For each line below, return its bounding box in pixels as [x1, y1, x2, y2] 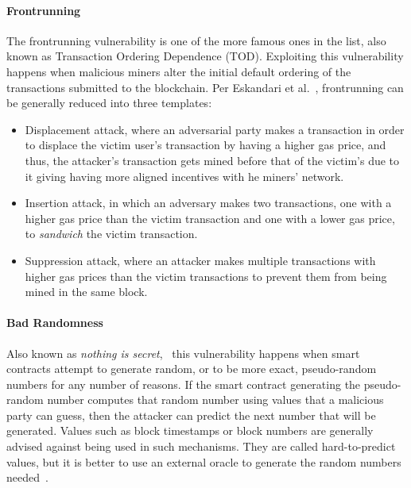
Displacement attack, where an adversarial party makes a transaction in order [25, 121, 405, 137]
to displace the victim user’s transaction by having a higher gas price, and [25, 136, 386, 153]
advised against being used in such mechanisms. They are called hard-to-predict [6, 438, 396, 455]
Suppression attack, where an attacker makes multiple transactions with [25, 252, 376, 268]
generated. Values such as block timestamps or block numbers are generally [6, 422, 374, 439]
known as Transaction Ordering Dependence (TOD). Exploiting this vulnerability [6, 48, 404, 64]
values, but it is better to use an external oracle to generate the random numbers [6, 453, 401, 470]
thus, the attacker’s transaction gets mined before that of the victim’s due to [25, 152, 400, 168]
